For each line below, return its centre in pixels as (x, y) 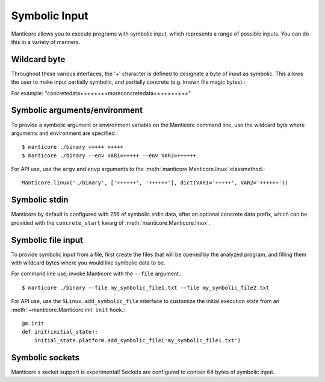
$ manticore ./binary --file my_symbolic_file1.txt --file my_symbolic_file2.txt (146, 287)
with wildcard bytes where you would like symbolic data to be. (88, 263)
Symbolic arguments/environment (77, 111)
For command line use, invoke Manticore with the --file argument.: (97, 274)
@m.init (33, 324)
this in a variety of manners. (46, 42)
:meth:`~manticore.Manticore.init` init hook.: (68, 310)
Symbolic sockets (45, 358)
